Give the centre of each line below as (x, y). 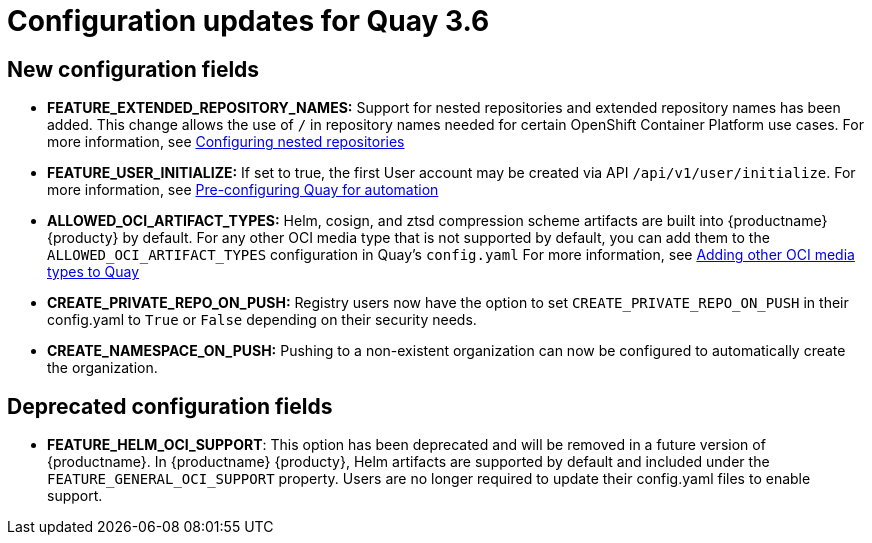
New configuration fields (133, 69)
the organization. (102, 368)
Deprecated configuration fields (170, 406)
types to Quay (93, 272)
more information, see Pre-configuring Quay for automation (243, 190)
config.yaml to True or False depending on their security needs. (262, 320)
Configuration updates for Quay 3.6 (248, 21)
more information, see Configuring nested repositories (226, 142)
